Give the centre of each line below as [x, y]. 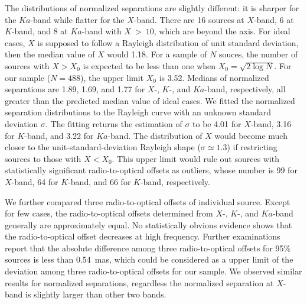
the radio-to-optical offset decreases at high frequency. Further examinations [143, 236]
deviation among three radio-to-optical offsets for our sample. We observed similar [153, 271]
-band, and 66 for [99, 181]
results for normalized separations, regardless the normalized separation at [139, 282]
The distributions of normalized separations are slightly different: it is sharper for [152, 8]
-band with [102, 31]
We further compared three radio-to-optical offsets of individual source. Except [148, 201]
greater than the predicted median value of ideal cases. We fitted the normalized [150, 100]
